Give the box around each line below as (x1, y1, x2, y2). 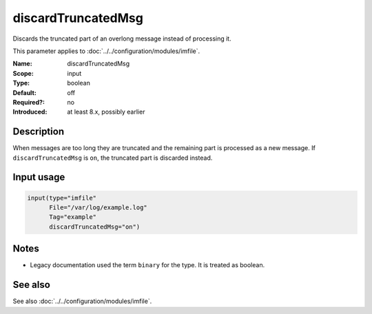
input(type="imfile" (27, 193, 96, 202)
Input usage (12, 171, 65, 183)
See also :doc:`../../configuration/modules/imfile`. (12, 297, 152, 306)
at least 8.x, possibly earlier (67, 107, 145, 116)
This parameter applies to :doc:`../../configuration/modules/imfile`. (12, 47, 200, 55)
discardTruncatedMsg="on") (49, 222, 141, 231)
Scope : (12, 69, 34, 77)
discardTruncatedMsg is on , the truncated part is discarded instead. (12, 154, 213, 162)
